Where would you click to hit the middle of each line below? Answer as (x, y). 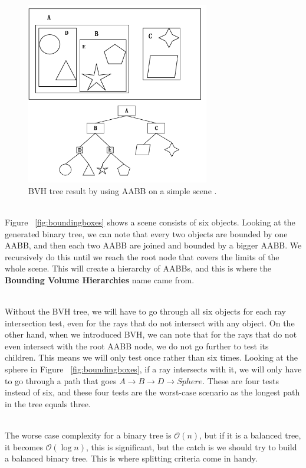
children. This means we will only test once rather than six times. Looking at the (151, 357)
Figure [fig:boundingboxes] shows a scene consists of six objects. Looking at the (150, 222)
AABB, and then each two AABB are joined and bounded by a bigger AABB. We (153, 245)
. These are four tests (241, 380)
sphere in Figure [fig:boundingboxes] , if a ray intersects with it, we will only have (153, 369)
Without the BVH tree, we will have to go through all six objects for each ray (145, 311)
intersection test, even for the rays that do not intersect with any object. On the (150, 323)
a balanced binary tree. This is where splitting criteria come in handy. (131, 458)
